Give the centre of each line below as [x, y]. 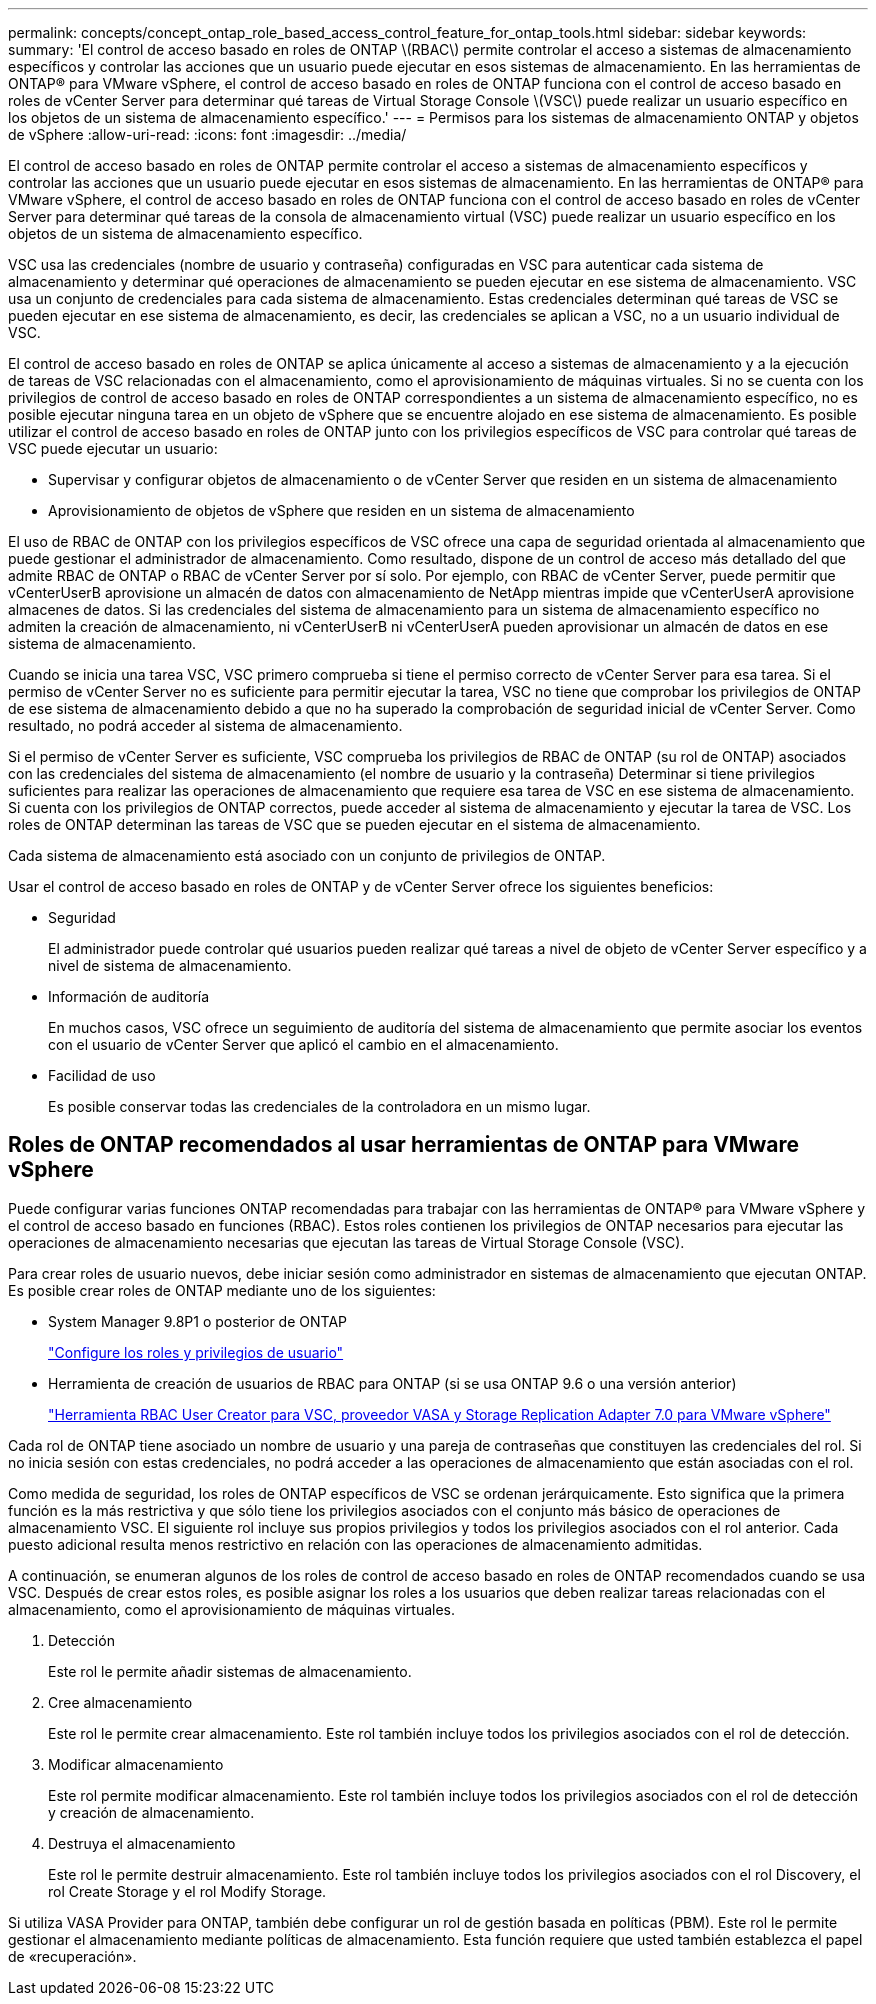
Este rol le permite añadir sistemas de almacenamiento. [230, 1671]
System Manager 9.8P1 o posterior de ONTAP [197, 1321]
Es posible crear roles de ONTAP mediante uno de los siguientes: [222, 1290]
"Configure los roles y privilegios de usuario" [196, 1352]
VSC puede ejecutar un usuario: [113, 448]
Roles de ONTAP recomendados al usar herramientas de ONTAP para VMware [403, 1145]
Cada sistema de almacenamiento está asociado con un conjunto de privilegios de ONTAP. [307, 855]
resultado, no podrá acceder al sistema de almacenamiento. [205, 725]
